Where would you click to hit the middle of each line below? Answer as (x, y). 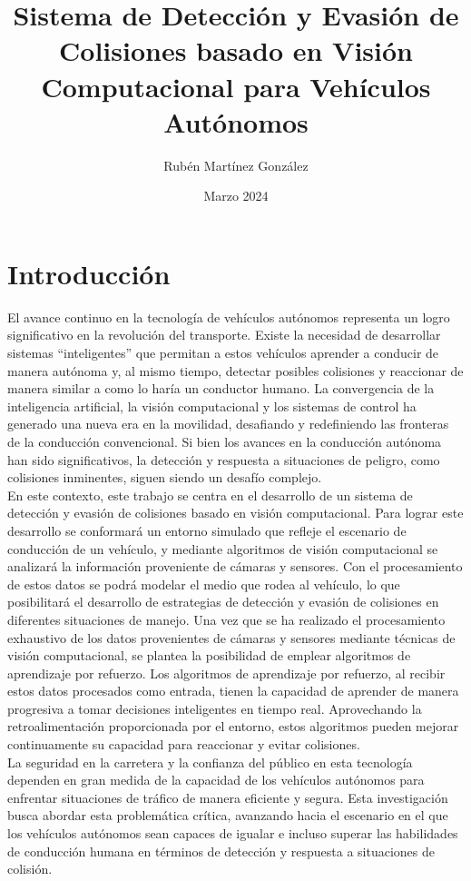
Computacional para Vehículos (236, 86)
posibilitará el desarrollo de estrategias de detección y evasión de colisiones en (223, 602)
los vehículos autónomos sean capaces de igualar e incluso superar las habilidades (233, 833)
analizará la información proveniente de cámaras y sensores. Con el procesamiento (235, 566)
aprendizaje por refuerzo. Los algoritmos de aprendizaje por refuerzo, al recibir (226, 673)
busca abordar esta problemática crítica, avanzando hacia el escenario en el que (228, 815)
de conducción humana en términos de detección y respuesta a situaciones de (221, 851)
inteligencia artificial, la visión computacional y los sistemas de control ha (212, 406)
